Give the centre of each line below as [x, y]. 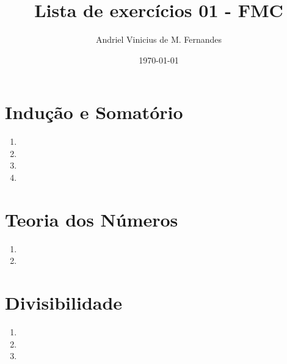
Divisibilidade [64, 303]
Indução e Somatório [94, 112]
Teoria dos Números [92, 219]
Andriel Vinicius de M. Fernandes [159, 39]
